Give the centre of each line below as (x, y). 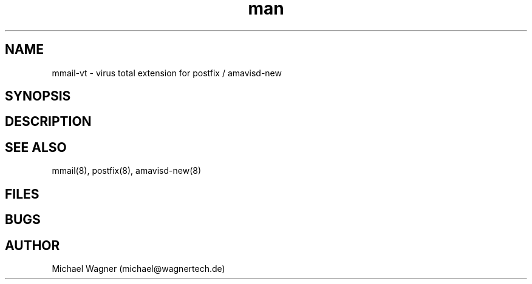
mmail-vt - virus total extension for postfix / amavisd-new (167, 73)
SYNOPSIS (38, 96)
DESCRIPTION (48, 122)
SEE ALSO (36, 147)
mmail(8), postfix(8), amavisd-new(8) (127, 171)
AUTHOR (32, 245)
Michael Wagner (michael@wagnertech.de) (138, 268)
